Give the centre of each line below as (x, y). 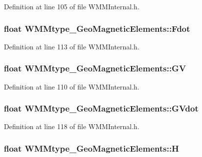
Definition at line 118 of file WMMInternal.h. (72, 126)
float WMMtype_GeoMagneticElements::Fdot (97, 28)
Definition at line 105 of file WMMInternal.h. (72, 6)
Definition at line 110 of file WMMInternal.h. (72, 86)
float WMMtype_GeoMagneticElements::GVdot (101, 108)
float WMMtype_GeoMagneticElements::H (91, 148)
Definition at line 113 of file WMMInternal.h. (72, 46)
